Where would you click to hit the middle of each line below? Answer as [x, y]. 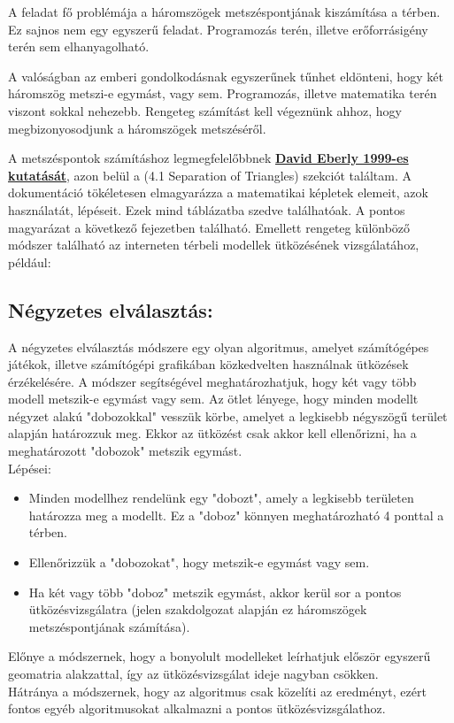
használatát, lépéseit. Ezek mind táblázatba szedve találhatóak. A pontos [207, 209]
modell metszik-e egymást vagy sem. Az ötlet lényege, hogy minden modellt [213, 399]
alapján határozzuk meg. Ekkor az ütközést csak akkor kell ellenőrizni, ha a [212, 433]
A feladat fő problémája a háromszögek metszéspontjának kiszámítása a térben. [224, 12]
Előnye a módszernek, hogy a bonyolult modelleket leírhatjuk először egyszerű [219, 656]
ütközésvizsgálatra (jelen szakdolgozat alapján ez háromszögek [198, 609]
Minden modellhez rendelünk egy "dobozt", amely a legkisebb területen [221, 498]
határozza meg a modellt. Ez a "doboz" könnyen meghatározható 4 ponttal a [236, 515]
